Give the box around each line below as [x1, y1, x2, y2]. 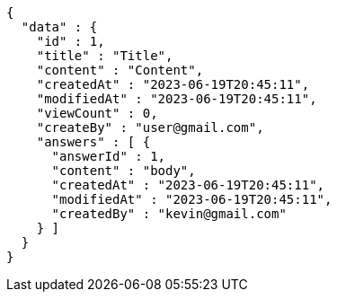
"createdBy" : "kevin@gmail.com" [51, 207, 287, 221]
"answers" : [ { [36, 135, 151, 149]
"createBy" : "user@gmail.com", [36, 120, 264, 135]
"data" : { [21, 20, 98, 34]
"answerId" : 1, [51, 149, 166, 163]
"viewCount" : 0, [36, 106, 158, 120]
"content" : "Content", [36, 63, 204, 77]
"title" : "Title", [36, 48, 173, 63]
